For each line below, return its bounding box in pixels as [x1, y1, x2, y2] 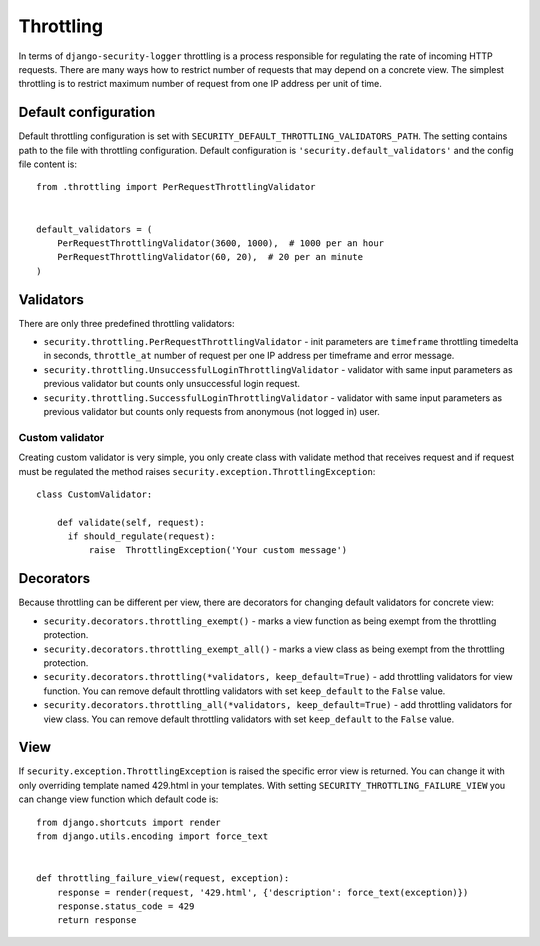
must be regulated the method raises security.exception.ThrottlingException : [18, 465, 376, 477]
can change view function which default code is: [18, 793, 219, 805]
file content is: [18, 158, 77, 170]
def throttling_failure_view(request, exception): [36, 873, 290, 884]
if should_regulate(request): [67, 531, 216, 542]
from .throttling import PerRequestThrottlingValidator [36, 181, 316, 193]
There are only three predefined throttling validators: [18, 317, 235, 329]
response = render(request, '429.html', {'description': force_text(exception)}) [56, 886, 469, 898]
